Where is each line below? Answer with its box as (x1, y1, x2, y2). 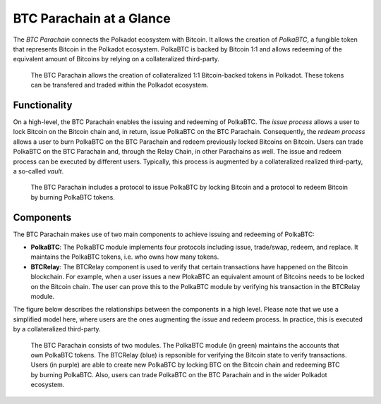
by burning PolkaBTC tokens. (30, 192, 116, 201)
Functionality (13, 99, 73, 111)
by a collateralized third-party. (13, 325, 102, 333)
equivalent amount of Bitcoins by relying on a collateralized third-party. (13, 55, 220, 63)
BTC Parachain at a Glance (13, 11, 171, 26)
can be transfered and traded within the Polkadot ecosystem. (30, 81, 209, 90)
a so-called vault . (13, 166, 64, 176)
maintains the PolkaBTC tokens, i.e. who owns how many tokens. (30, 252, 219, 261)
